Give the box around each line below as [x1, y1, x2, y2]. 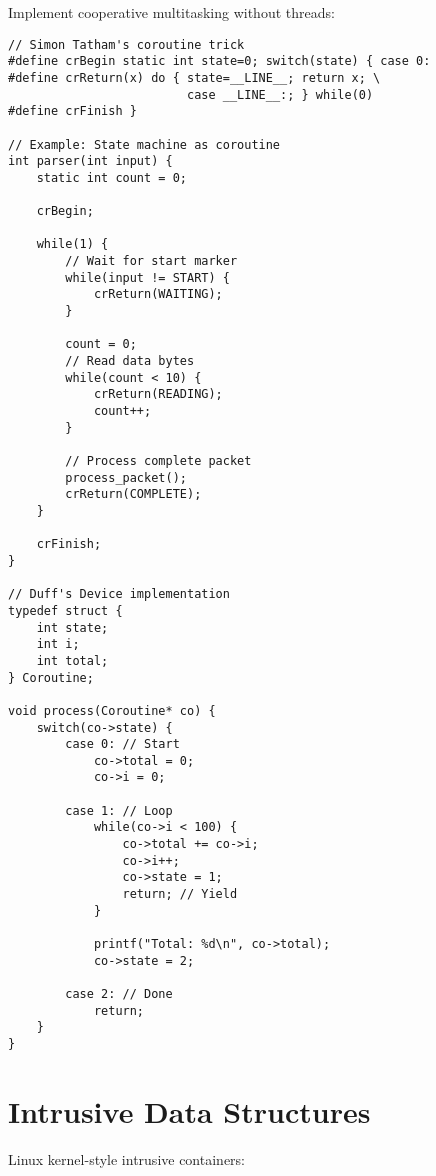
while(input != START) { [65, 270, 230, 285]
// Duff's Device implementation [8, 587, 230, 602]
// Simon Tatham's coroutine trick [8, 37, 245, 52]
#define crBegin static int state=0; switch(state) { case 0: [8, 54, 431, 69]
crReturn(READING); [93, 387, 223, 402]
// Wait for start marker [65, 254, 238, 269]
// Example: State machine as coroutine [8, 137, 281, 152]
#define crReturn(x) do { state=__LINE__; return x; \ [8, 70, 381, 85]
